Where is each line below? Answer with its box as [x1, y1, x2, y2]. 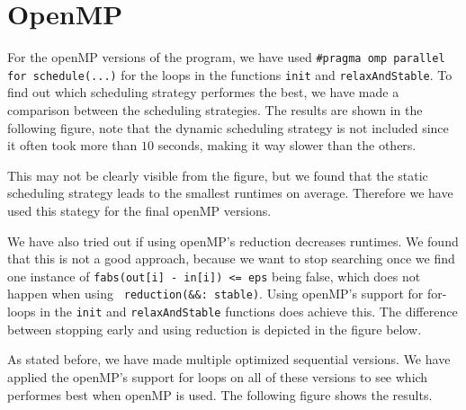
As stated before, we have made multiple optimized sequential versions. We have [7, 350, 451, 369]
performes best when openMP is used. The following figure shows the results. [7, 385, 433, 404]
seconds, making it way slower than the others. [157, 136, 417, 155]
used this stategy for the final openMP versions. [7, 201, 272, 219]
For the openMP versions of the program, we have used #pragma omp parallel [7, 48, 445, 67]
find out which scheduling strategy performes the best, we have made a [7, 83, 399, 102]
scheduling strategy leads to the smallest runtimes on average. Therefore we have [7, 183, 453, 202]
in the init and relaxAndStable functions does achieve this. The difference [40, 302, 458, 321]
